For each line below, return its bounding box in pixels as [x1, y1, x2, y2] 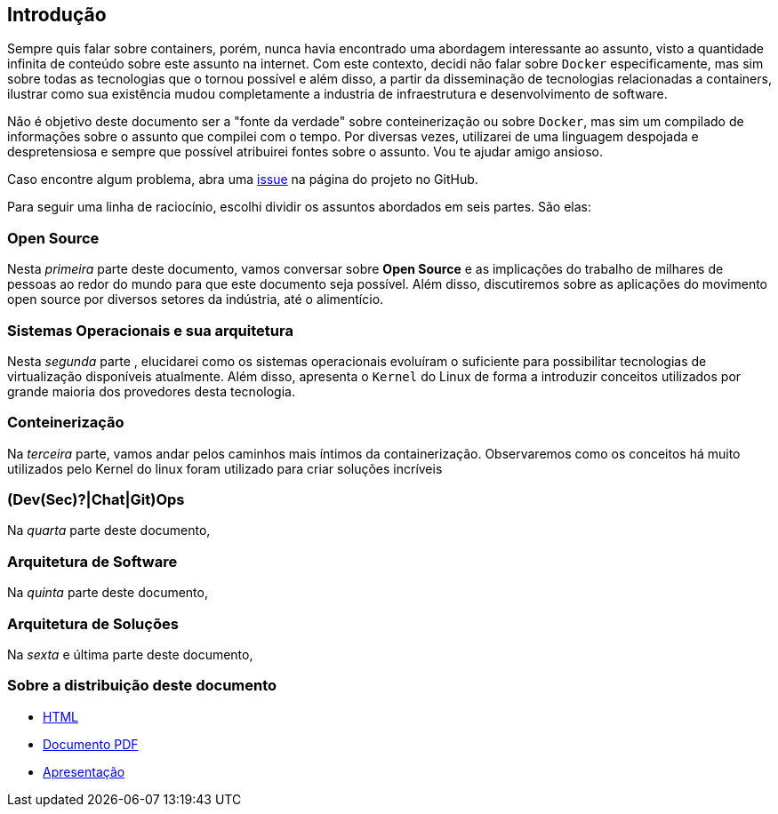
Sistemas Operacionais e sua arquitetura [7, 321, 293, 339]
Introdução [7, 4, 107, 26]
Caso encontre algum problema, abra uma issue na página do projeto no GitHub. [7, 172, 478, 188]
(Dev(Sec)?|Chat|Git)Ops [7, 491, 185, 509]
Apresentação [43, 763, 125, 779]
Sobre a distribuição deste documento [7, 676, 277, 695]
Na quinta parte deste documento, [7, 585, 208, 601]
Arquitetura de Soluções [7, 614, 179, 633]
